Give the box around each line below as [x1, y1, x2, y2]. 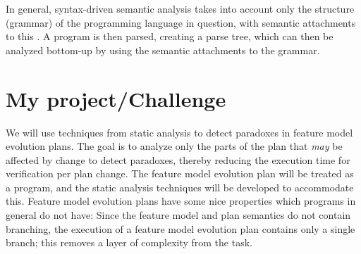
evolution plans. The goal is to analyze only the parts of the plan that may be [6, 139, 343, 153]
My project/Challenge [6, 84, 226, 113]
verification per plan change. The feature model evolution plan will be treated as [6, 166, 354, 181]
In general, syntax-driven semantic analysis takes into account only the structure [6, 1, 355, 15]
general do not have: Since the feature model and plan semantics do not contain [6, 208, 351, 222]
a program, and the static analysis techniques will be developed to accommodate [6, 179, 354, 194]
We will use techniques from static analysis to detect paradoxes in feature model [6, 125, 353, 139]
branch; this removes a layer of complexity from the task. [6, 235, 252, 250]
